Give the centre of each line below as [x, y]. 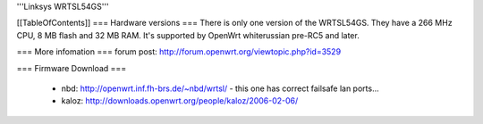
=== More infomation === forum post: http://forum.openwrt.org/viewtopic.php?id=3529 [179, 52]
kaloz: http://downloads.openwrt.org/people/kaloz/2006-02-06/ [180, 101]
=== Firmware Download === [72, 68]
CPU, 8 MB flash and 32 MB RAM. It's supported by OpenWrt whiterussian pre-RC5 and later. [188, 35]
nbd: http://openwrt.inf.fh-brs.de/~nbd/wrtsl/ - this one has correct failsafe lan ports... [220, 88]
